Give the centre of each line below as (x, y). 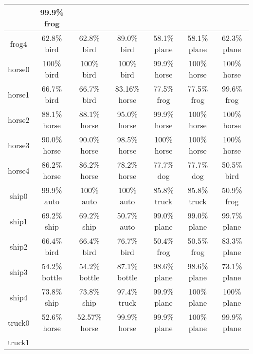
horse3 (19, 145)
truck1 (19, 342)
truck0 (19, 322)
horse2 (19, 119)
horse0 (19, 69)
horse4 (19, 170)
